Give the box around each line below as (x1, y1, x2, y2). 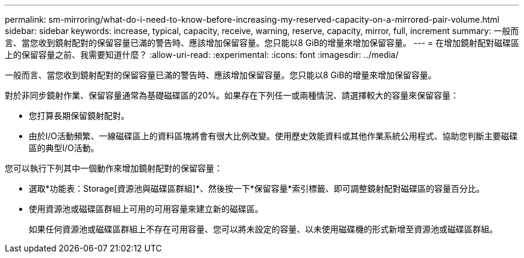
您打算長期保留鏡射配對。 (29, 110, 129, 121)
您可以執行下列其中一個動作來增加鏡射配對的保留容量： (5, 163, 223, 173)
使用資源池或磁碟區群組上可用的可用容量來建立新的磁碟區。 (29, 204, 263, 214)
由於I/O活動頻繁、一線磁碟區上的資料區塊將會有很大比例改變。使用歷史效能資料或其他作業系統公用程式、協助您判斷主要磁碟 (29, 131, 518, 141)
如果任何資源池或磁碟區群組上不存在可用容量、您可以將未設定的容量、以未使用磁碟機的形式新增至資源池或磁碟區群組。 (29, 224, 498, 234)
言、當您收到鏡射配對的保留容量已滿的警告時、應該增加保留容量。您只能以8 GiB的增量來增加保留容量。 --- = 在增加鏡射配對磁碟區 (5, 38, 519, 48)
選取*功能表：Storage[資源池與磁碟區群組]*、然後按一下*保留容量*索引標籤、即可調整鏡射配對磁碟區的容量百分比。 (29, 183, 485, 193)
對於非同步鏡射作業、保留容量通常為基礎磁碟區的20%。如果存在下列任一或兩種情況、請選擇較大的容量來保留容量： (5, 90, 459, 100)
